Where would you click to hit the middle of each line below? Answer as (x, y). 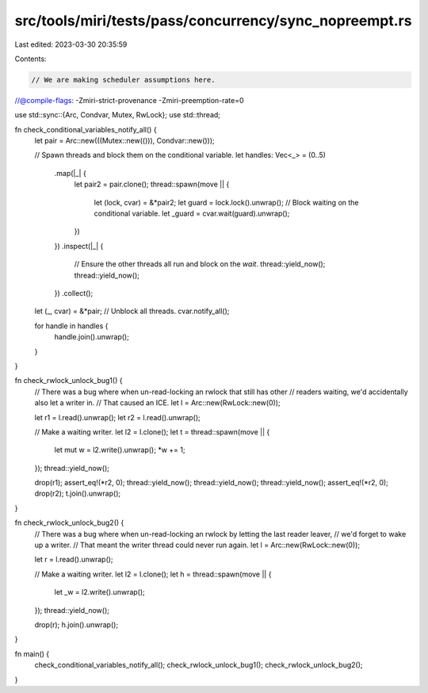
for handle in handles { (71, 326)
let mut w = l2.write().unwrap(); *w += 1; (120, 450)
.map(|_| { (70, 173)
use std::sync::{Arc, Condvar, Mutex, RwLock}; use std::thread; (118, 115)
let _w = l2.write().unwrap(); (100, 592)
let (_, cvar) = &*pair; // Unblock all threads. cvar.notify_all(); (132, 311)
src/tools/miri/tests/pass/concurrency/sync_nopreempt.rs (213, 21)
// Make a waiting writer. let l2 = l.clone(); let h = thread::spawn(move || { (153, 574)
